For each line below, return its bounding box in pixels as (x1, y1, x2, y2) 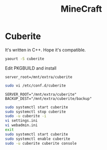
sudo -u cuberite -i (5, 113, 47, 119)
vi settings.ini (5, 118, 38, 123)
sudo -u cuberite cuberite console (5, 141, 77, 146)
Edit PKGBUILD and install (5, 65, 57, 71)
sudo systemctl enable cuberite (5, 136, 70, 141)
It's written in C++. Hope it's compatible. (5, 47, 86, 53)
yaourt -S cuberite (5, 56, 45, 61)
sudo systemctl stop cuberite (5, 109, 66, 114)
